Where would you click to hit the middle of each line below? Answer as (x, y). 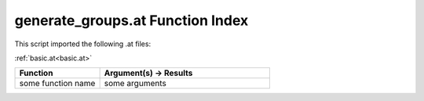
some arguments (135, 84)
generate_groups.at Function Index (132, 20)
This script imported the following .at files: (83, 44)
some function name (57, 84)
